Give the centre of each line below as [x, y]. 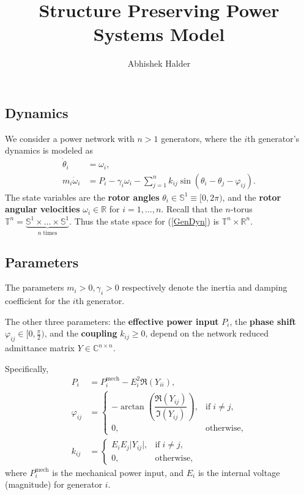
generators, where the [201, 138]
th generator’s [273, 138]
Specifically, [27, 368]
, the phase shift [263, 321]
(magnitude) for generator [54, 484]
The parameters [35, 287]
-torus [241, 209]
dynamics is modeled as [49, 150]
